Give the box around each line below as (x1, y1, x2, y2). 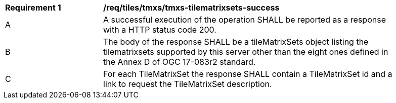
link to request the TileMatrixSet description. (103, 79, 272, 89)
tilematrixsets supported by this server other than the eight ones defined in (103, 47, 388, 57)
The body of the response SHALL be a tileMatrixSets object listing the (103, 37, 369, 47)
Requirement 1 (5, 3, 61, 13)
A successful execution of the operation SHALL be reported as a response (103, 15, 386, 25)
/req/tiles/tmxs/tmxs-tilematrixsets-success (103, 3, 280, 13)
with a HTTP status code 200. (103, 25, 216, 35)
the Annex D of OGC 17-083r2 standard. (103, 57, 256, 67)
